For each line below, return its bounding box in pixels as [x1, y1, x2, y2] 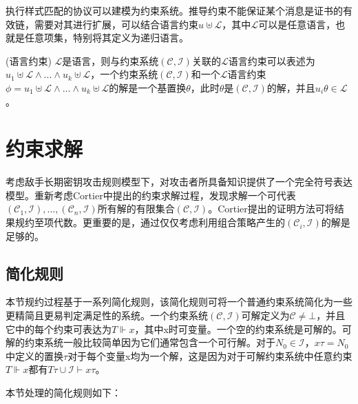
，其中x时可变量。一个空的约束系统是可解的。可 [134, 321, 352, 336]
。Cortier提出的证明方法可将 [208, 201, 335, 216]
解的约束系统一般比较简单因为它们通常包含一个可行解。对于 [6, 335, 275, 350]
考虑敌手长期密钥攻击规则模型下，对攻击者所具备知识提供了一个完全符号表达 [6, 174, 352, 189]
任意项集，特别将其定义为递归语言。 [24, 30, 189, 45]
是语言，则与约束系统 [62, 53, 159, 68]
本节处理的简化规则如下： [6, 385, 121, 400]
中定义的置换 [6, 348, 63, 363]
